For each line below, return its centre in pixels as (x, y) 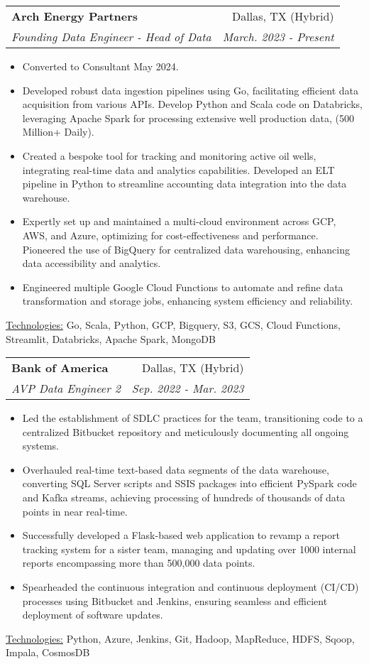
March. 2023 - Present (278, 37)
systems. (40, 446)
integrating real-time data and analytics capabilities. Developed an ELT (178, 169)
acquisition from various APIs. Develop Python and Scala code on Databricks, (192, 104)
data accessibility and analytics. (92, 263)
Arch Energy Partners (75, 16)
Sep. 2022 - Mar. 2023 (188, 388)
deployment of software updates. (93, 615)
